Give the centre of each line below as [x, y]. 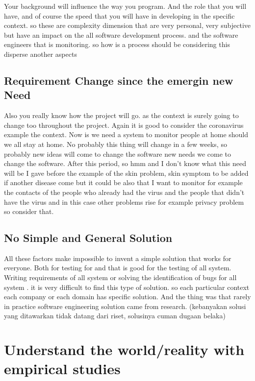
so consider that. [29, 211]
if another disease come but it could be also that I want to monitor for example [123, 182]
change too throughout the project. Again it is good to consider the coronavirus [124, 125]
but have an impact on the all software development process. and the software [121, 35]
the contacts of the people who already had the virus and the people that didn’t [124, 192]
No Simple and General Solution [88, 238]
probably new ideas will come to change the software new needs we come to [117, 154]
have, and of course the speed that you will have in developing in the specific [119, 15]
